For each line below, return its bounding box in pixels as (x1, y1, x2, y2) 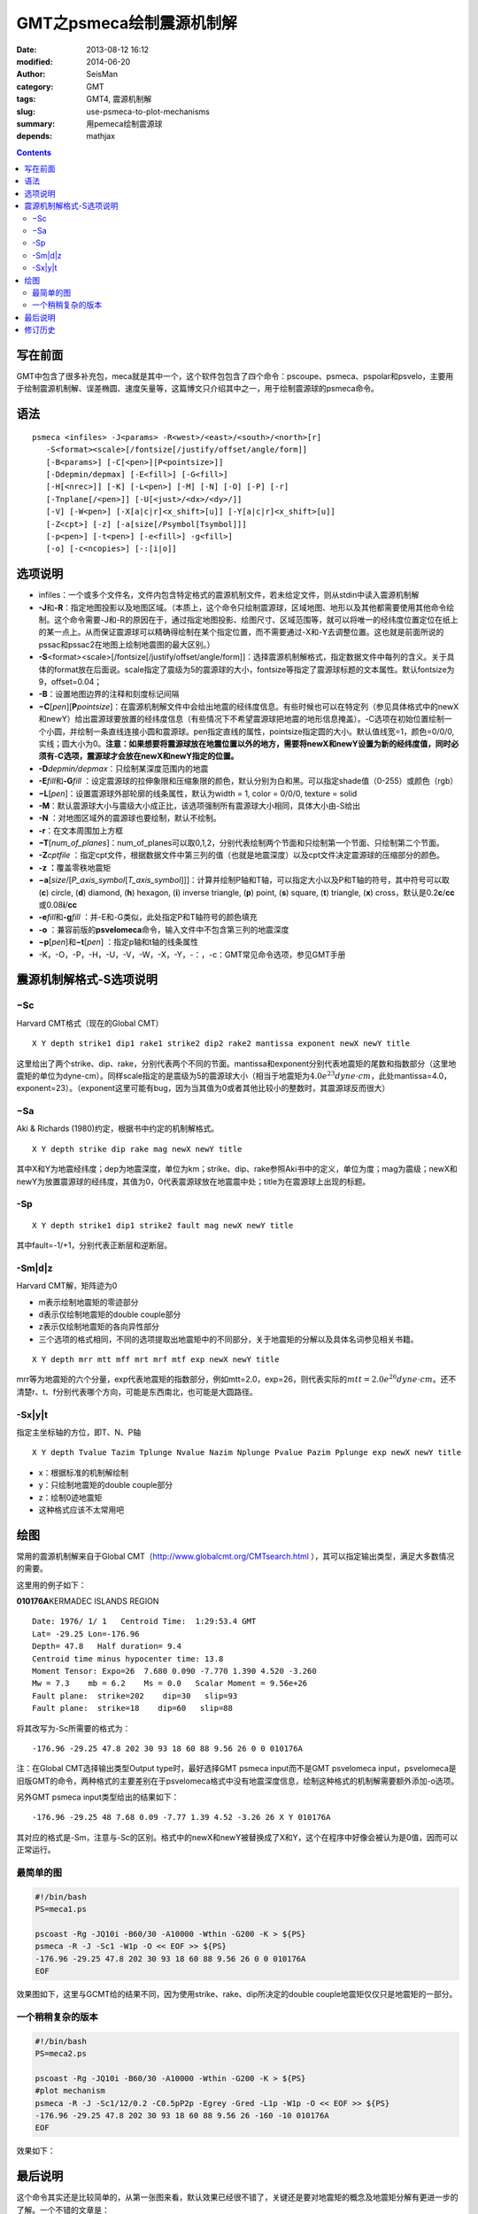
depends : (16, 131, 53, 142)
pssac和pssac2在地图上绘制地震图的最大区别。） (38, 639, 215, 650)
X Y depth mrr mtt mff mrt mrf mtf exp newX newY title (32, 1355, 280, 1365)
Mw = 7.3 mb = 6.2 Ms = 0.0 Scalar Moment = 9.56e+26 (32, 1678, 308, 1689)
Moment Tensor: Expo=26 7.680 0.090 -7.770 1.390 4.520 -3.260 (32, 1666, 318, 1676)
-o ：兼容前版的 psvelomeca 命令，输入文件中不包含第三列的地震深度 (38, 924, 289, 934)
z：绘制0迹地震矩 (38, 1492, 103, 1503)
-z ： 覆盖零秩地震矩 (38, 862, 111, 872)
